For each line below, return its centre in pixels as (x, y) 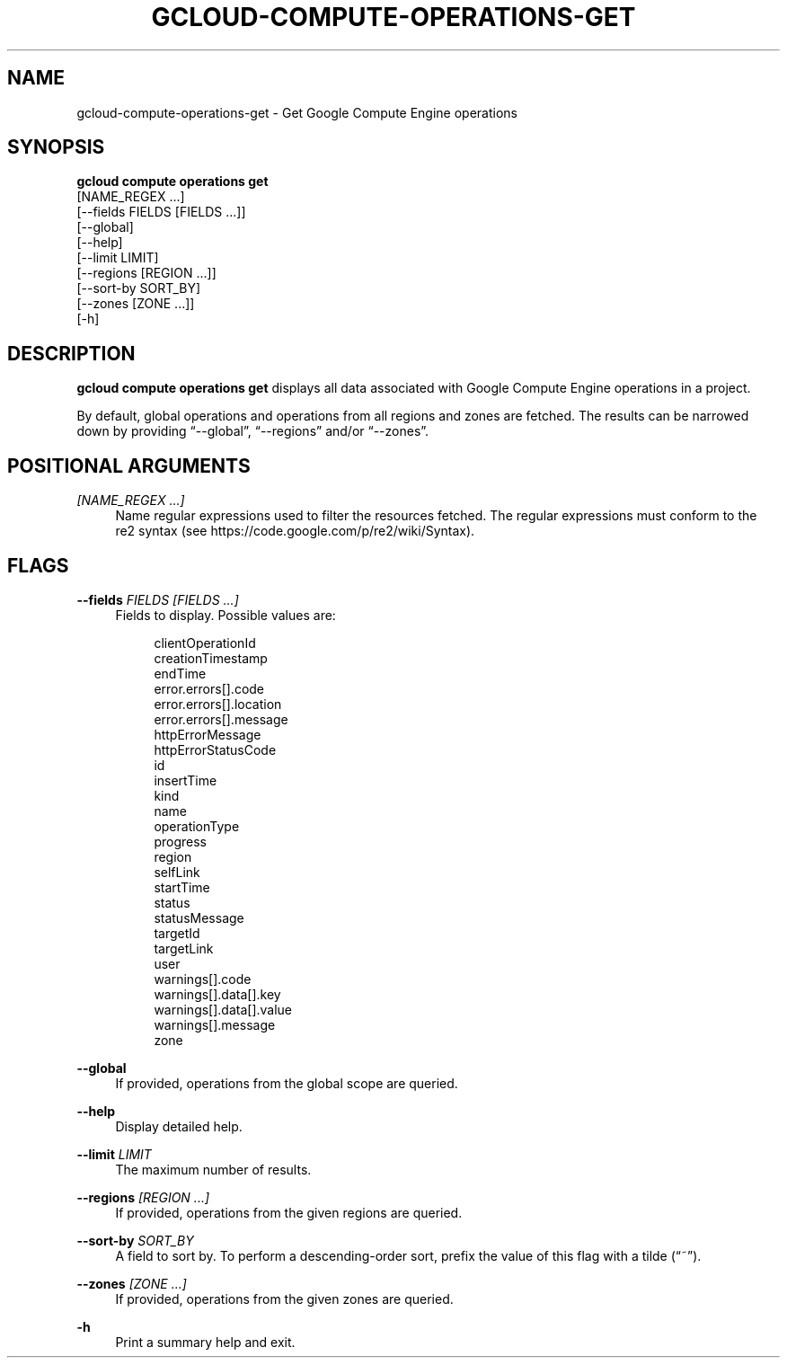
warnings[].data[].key (217, 994)
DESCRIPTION (71, 353)
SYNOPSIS (56, 147)
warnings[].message (215, 1024)
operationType (197, 826)
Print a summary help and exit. (205, 1342)
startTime (182, 887)
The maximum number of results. (213, 1169)
